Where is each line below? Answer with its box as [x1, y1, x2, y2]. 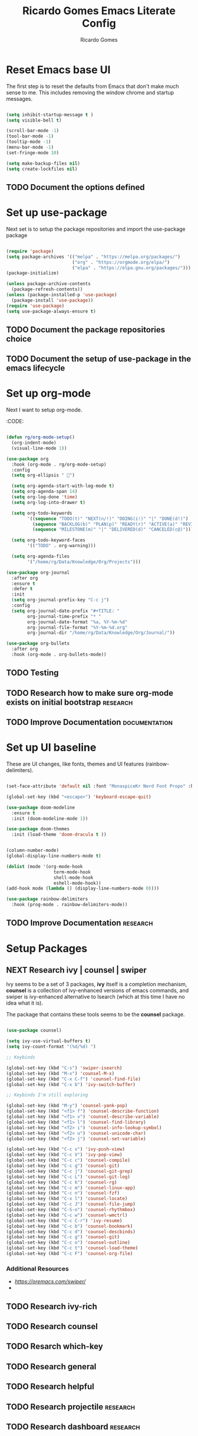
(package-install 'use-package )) [11, 297, 94, 303]
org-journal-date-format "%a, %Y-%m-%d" [27, 619, 128, 625]
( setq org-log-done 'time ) [11, 494, 78, 500]
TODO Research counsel [6, 1321, 98, 1332]
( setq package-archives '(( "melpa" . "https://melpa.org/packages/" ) [6, 254, 181, 260]
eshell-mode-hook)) [53, 880, 101, 886]
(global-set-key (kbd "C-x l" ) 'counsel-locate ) [6, 1196, 128, 1202]
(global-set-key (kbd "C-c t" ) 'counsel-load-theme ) [6, 1245, 138, 1251]
